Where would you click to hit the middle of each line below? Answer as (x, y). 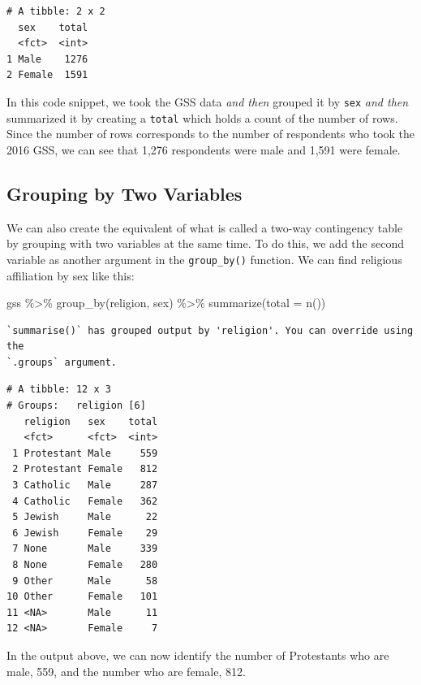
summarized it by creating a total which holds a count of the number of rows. (202, 117)
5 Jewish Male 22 (85, 517)
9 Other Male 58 (85, 581)
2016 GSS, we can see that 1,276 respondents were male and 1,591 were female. (204, 149)
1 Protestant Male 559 (85, 453)
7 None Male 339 (85, 549)
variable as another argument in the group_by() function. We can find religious (204, 259)
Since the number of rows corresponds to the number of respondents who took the (211, 134)
